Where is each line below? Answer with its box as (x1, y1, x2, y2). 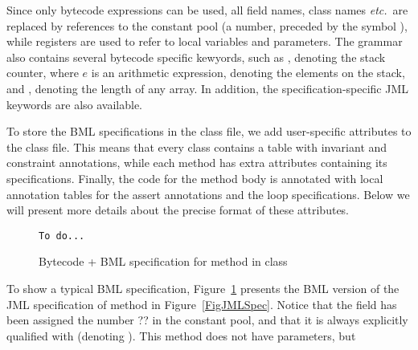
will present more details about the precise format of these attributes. (6, 201, 350, 218)
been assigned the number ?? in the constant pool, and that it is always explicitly (6, 311, 408, 328)
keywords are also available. (6, 96, 142, 112)
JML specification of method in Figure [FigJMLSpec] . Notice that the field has (6, 295, 397, 312)
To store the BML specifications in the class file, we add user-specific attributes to (6, 123, 412, 140)
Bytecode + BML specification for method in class (39, 253, 288, 270)
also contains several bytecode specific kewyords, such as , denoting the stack (6, 48, 386, 65)
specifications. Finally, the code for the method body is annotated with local (6, 169, 383, 186)
